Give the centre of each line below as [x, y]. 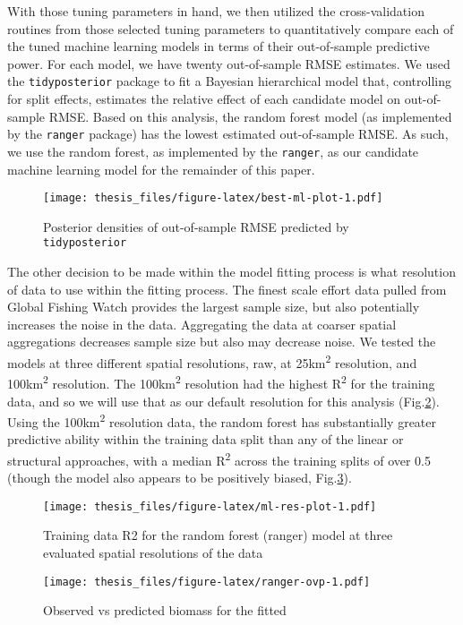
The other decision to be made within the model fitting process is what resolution [231, 272]
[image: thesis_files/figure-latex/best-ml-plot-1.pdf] [213, 198]
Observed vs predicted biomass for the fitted [165, 610]
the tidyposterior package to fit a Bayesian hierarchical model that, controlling [229, 81]
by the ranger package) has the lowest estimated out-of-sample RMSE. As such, [228, 134]
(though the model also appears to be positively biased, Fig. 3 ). [180, 478]
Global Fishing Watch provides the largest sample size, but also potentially [214, 307]
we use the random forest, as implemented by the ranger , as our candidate [213, 151]
